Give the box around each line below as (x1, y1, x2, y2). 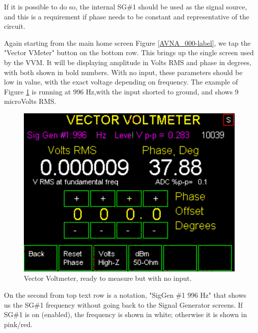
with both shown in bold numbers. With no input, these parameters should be (4, 67, 243, 77)
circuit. (4, 21, 25, 31)
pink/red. (4, 319, 33, 329)
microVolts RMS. (4, 96, 56, 106)
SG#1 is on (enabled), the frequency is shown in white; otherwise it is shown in (4, 309, 247, 320)
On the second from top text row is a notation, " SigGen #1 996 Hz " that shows (4, 289, 247, 300)
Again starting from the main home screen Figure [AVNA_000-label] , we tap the (4, 37, 251, 48)
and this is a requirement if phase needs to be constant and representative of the (4, 11, 250, 21)
